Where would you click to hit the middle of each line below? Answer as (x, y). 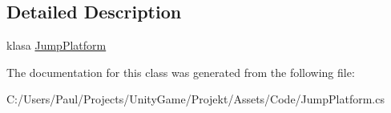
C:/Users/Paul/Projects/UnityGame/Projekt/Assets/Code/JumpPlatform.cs (195, 99)
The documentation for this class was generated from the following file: (181, 72)
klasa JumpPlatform (56, 45)
